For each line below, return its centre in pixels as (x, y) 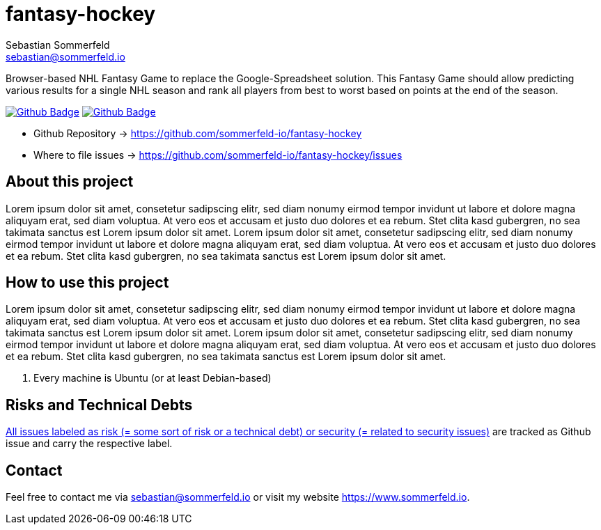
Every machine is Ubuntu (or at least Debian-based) (153, 378)
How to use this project (87, 283)
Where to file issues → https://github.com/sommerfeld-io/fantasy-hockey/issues (218, 155)
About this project (70, 182)
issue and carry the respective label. (89, 444)
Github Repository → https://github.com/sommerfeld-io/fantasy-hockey (198, 133)
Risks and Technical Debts (99, 405)
